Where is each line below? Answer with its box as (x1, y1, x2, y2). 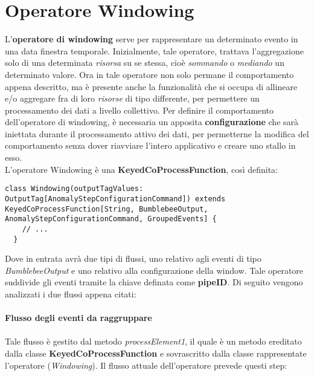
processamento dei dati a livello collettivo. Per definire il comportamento (5, 103, 274, 116)
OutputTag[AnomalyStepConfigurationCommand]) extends (5, 194, 226, 203)
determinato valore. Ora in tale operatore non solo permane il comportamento (5, 68, 294, 80)
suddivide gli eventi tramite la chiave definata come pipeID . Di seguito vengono (5, 276, 303, 288)
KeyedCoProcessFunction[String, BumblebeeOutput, (5, 204, 208, 213)
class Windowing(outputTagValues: (5, 184, 144, 193)
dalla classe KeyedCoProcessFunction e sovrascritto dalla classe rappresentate (5, 346, 307, 359)
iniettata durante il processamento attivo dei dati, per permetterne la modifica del (5, 127, 309, 140)
